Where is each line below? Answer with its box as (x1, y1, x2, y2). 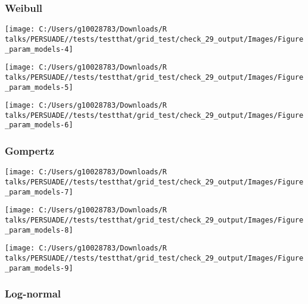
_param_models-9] (5, 264, 73, 272)
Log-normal (5, 286, 61, 301)
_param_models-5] (5, 83, 73, 92)
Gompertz (5, 143, 54, 158)
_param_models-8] (5, 225, 73, 234)
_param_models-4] (5, 45, 73, 54)
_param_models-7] (5, 187, 73, 196)
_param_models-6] (5, 121, 73, 130)
